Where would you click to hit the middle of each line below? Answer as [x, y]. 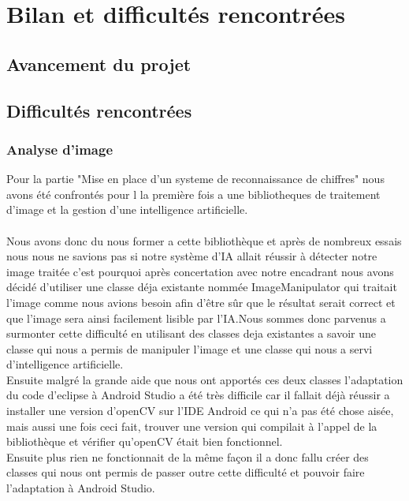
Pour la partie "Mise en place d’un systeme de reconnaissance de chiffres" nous [195, 179]
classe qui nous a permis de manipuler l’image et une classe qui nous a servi [190, 348]
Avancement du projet [99, 64]
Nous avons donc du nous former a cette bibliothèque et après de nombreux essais [204, 240]
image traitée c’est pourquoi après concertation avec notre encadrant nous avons [200, 271]
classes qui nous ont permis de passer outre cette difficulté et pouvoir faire [186, 472]
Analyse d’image [60, 149]
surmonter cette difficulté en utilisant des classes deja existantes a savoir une [191, 333]
